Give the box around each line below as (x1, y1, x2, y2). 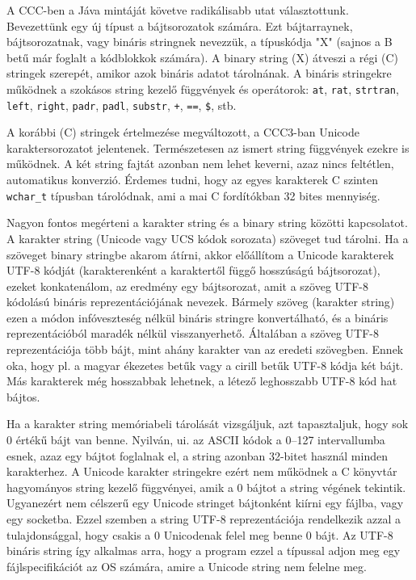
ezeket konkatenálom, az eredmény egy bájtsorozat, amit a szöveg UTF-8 (6, 277, 368, 294)
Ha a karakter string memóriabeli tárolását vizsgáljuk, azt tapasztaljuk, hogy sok (6, 415, 409, 432)
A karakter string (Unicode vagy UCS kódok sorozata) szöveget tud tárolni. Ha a (6, 229, 409, 246)
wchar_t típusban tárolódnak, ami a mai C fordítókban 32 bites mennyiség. (6, 187, 380, 204)
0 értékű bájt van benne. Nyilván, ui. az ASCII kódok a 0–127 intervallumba (6, 431, 385, 448)
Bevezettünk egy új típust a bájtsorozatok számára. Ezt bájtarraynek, (6, 17, 353, 34)
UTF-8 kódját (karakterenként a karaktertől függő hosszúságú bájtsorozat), (6, 262, 380, 279)
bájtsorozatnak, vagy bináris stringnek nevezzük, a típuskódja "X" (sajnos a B (6, 33, 393, 50)
